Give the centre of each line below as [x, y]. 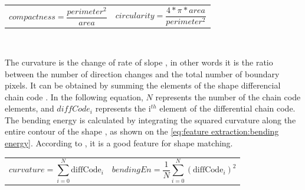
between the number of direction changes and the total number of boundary [142, 73]
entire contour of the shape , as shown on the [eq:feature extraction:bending [142, 131]
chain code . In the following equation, [74, 96]
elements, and [29, 108]
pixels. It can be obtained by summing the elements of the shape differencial [143, 85]
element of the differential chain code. [227, 108]
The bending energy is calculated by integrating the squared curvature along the [150, 119]
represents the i [123, 108]
